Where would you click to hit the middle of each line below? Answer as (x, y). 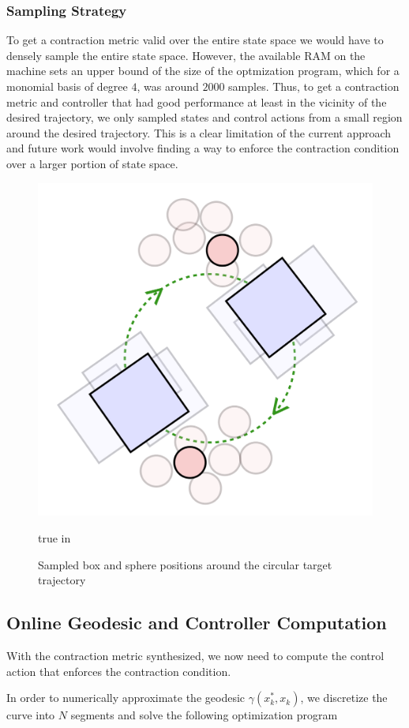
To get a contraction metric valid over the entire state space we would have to (195, 40)
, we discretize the (344, 698)
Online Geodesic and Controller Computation (197, 623)
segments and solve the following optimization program (204, 715)
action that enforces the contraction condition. (119, 671)
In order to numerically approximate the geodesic (126, 698)
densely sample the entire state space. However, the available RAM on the (186, 55)
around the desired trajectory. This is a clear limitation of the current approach (199, 132)
